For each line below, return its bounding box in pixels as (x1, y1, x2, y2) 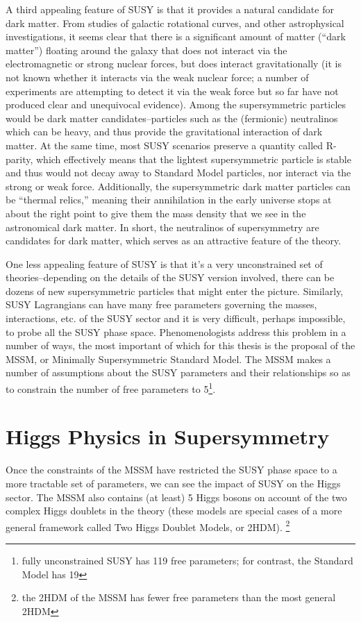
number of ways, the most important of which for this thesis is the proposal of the (6, 338, 355, 353)
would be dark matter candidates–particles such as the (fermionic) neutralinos (6, 110, 338, 125)
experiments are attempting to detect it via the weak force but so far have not (6, 83, 339, 98)
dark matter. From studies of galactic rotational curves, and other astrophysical (6, 15, 344, 30)
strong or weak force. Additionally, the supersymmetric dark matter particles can (6, 178, 351, 193)
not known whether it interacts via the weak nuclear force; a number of (6, 69, 309, 84)
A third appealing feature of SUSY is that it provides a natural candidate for (6, 2, 334, 16)
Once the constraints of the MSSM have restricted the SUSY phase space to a (6, 462, 337, 477)
